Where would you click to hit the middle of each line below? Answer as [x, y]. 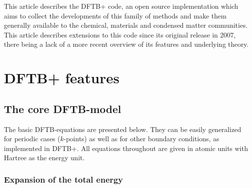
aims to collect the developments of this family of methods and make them [115, 15]
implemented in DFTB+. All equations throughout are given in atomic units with [126, 148]
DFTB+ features [62, 78]
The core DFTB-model [63, 108]
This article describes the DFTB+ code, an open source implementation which [121, 6]
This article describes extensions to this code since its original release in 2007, [120, 34]
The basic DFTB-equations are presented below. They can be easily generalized [123, 129]
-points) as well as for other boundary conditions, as [142, 139]
